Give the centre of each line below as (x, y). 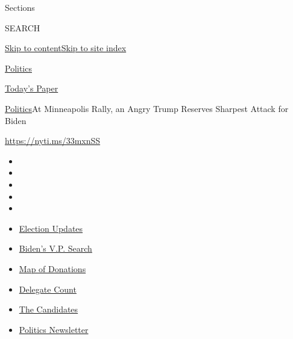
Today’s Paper (32, 88)
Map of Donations (52, 268)
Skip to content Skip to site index (66, 48)
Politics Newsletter (54, 329)
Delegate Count (48, 289)
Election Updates (51, 228)
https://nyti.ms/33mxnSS (53, 141)
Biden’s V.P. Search (55, 248)
